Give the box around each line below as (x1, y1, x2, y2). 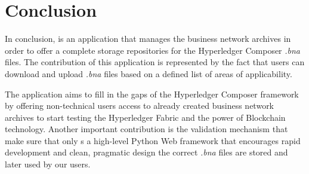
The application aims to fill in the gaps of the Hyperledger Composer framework (5, 87, 299, 100)
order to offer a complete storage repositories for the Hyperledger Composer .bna (5, 44, 301, 56)
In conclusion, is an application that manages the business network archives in (5, 32, 291, 45)
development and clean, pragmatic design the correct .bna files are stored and (5, 146, 288, 158)
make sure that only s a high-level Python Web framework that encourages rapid (5, 134, 301, 146)
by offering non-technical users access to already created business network (5, 99, 274, 112)
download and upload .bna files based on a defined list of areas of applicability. (5, 67, 292, 80)
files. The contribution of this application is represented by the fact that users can (5, 56, 305, 68)
